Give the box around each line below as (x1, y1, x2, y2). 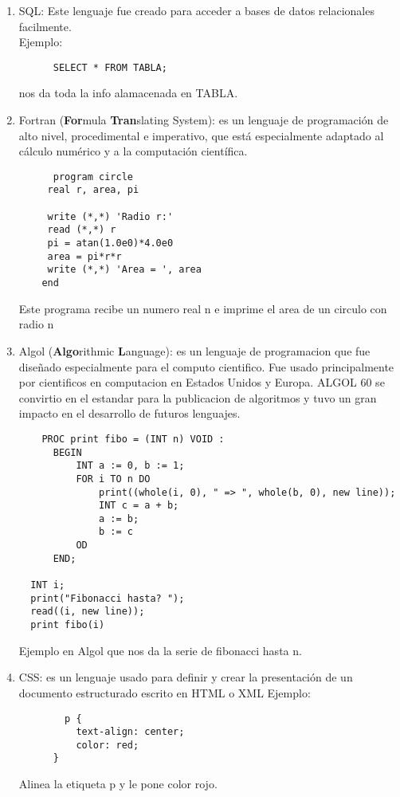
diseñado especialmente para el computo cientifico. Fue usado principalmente (18, 358, 394, 375)
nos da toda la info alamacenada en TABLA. (18, 84, 238, 101)
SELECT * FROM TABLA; (53, 61, 167, 73)
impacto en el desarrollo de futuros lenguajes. (18, 405, 241, 422)
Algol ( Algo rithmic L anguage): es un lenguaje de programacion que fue (18, 342, 371, 359)
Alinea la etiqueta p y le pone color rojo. (18, 775, 218, 792)
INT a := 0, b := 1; (76, 460, 185, 472)
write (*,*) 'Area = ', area (47, 264, 202, 276)
